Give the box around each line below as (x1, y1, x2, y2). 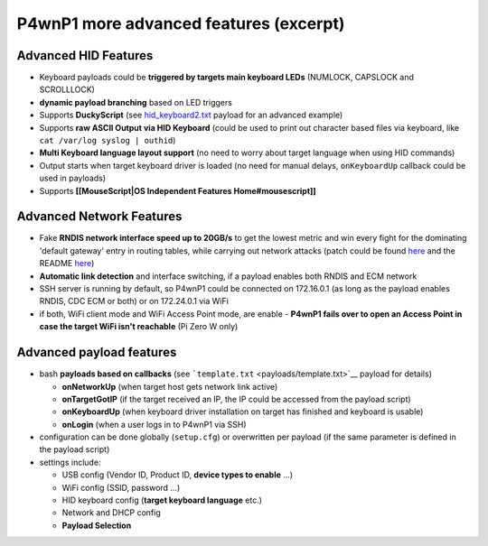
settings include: (39, 457, 101, 467)
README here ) (39, 258, 95, 269)
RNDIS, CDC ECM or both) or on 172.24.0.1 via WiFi (39, 296, 230, 307)
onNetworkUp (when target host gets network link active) (61, 381, 278, 392)
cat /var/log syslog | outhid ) (39, 135, 176, 146)
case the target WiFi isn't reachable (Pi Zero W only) (39, 321, 239, 332)
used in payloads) (39, 172, 107, 184)
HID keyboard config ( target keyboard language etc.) (61, 495, 262, 505)
